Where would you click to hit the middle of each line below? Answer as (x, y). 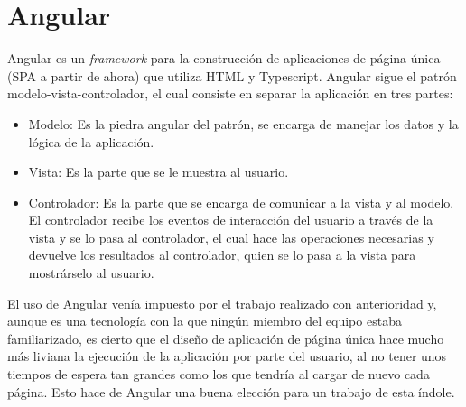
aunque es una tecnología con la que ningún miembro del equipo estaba (205, 321)
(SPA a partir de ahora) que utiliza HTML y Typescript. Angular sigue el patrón (232, 75)
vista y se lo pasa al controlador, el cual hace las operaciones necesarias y (231, 237)
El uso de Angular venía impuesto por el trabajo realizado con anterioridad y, (222, 303)
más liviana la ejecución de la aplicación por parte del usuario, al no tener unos (227, 356)
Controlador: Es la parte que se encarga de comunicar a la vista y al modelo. (241, 202)
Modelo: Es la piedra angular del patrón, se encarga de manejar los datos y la (243, 123)
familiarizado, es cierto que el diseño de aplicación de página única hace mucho (226, 338)
